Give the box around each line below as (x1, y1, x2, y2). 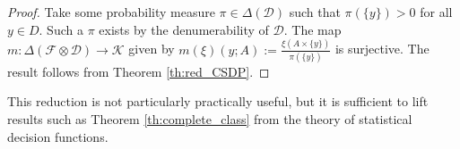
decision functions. (7, 127, 108, 145)
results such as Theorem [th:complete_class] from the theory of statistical (7, 110, 412, 128)
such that (289, 3, 341, 21)
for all (420, 3, 453, 21)
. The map (283, 20, 342, 38)
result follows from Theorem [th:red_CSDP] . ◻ (7, 62, 270, 80)
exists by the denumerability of (99, 20, 269, 38)
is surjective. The (334, 39, 430, 58)
